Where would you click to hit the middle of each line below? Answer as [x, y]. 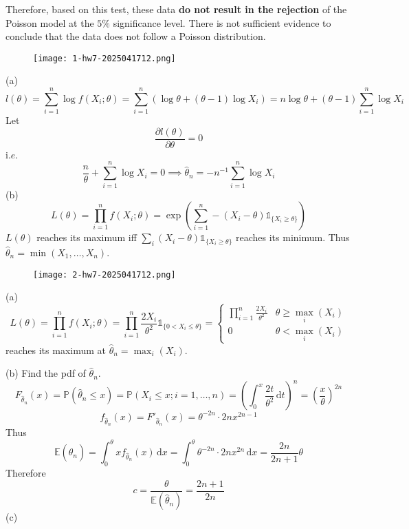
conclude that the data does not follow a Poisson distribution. [136, 36]
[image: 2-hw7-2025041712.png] [104, 274]
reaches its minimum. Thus [293, 237]
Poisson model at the [50, 22]
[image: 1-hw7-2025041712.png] [104, 58]
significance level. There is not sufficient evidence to [222, 22]
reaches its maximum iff [87, 237]
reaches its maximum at [56, 350]
